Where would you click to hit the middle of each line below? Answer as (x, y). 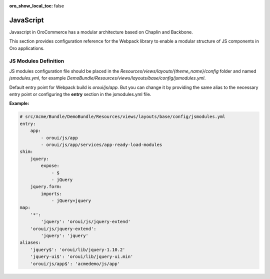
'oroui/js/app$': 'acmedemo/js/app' (75, 263)
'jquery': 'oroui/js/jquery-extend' (86, 222)
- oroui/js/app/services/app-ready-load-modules (101, 144)
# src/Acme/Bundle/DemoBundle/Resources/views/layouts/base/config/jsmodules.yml (123, 117)
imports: (51, 193)
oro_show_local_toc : (31, 6)
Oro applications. (27, 48)
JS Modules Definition (37, 61)
